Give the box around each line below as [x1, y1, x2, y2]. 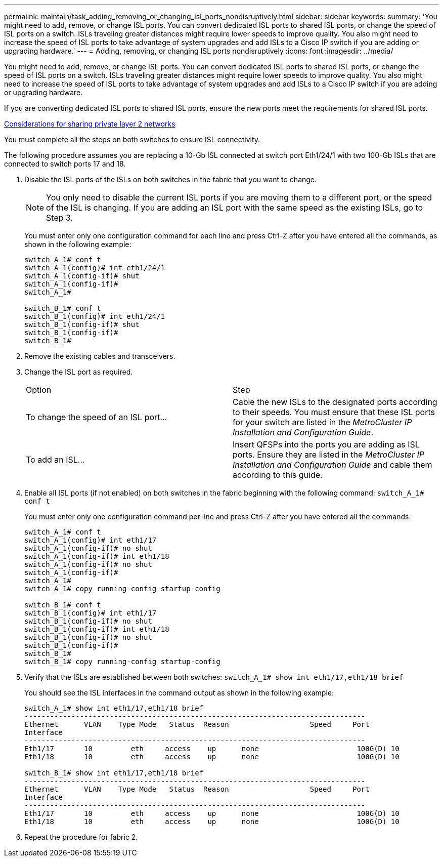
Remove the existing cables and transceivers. [24, 352, 175, 360]
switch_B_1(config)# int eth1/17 [24, 609, 157, 617]
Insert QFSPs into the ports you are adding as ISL [233, 439, 420, 449]
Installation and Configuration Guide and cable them [233, 460, 432, 470]
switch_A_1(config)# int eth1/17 [24, 536, 157, 544]
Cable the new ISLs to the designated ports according [233, 397, 437, 407]
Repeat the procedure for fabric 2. [24, 833, 138, 841]
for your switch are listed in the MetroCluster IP [233, 417, 412, 427]
